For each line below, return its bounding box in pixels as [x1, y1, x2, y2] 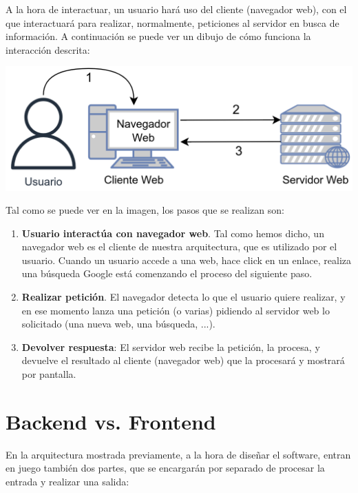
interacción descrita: [6, 42, 90, 57]
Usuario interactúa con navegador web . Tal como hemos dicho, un [21, 225, 324, 240]
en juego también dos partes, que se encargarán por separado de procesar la [6, 461, 325, 475]
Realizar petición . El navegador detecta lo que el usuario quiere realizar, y [21, 290, 346, 304]
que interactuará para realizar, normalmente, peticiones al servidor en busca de [6, 15, 339, 30]
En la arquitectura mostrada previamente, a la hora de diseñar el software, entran [6, 447, 351, 461]
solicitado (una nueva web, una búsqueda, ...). [21, 316, 215, 331]
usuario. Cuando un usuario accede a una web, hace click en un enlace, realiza [21, 252, 351, 267]
